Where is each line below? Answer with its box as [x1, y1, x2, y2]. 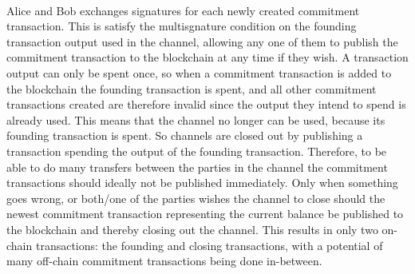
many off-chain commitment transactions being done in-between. [6, 252, 322, 269]
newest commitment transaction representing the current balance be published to [6, 205, 404, 222]
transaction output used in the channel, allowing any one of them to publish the [6, 33, 398, 50]
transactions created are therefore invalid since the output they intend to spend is [6, 96, 406, 113]
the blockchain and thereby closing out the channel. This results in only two [6, 220, 378, 237]
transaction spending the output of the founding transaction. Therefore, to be [6, 142, 387, 159]
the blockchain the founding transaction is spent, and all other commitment [6, 80, 377, 97]
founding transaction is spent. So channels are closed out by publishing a [6, 127, 363, 144]
